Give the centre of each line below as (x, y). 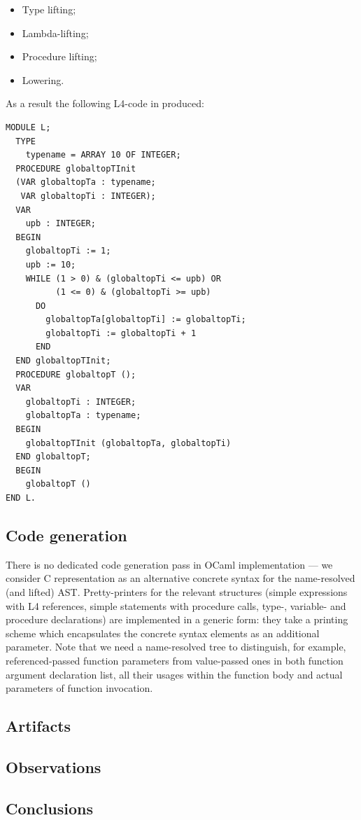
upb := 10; (51, 264)
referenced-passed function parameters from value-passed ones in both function (175, 660)
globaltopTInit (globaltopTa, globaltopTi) (128, 443)
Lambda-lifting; (55, 33)
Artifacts (38, 726)
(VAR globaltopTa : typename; (86, 182)
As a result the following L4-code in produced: (105, 103)
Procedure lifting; (59, 56)
